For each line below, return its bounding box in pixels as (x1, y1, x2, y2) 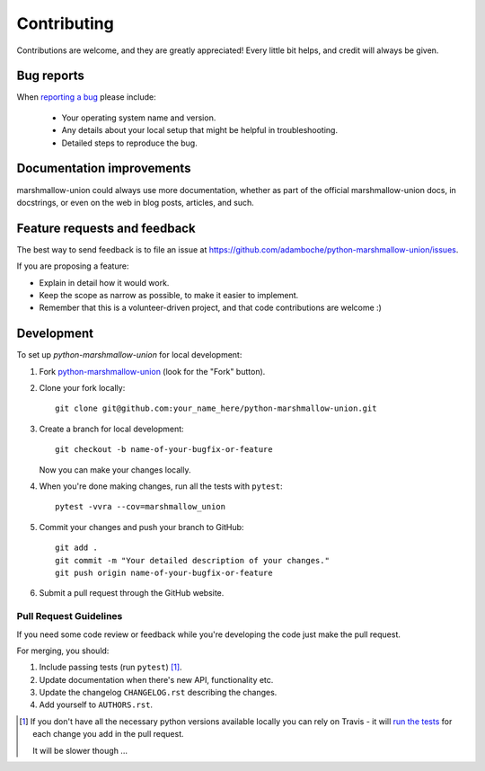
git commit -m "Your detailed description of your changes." (55, 555, 330, 565)
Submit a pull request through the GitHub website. (39, 588, 225, 598)
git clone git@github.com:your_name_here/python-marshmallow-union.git (55, 403, 377, 413)
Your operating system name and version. (61, 112, 216, 123)
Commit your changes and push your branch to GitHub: (39, 521, 244, 532)
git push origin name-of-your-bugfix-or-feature (55, 567, 273, 578)
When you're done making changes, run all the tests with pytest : (39, 481, 283, 492)
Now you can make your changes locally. (39, 464, 191, 475)
